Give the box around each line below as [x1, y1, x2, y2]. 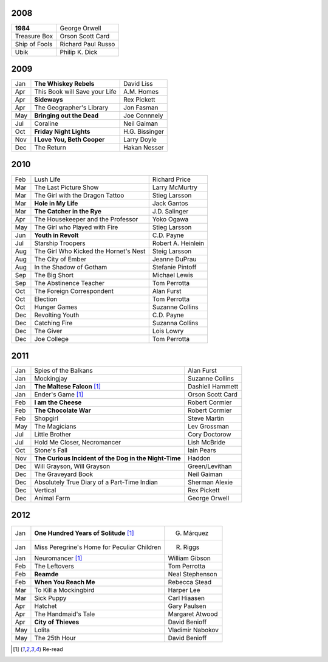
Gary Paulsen [168, 602, 207, 610]
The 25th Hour [34, 633, 76, 642]
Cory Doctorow [187, 430, 231, 439]
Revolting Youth [34, 311, 80, 319]
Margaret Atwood [168, 610, 218, 618]
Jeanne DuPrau [152, 255, 197, 263]
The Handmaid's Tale [34, 610, 95, 618]
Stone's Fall [34, 446, 68, 455]
